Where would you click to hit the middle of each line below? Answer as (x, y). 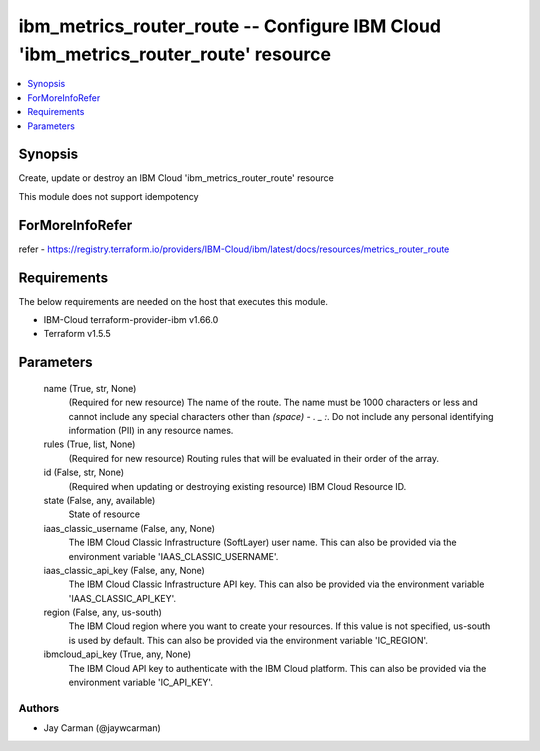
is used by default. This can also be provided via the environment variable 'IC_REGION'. (248, 640)
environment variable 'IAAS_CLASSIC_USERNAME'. (173, 556)
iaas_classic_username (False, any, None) (129, 528)
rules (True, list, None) (89, 444)
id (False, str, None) (84, 472)
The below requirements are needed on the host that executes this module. (173, 301)
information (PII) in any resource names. (151, 430)
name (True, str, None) (90, 388)
